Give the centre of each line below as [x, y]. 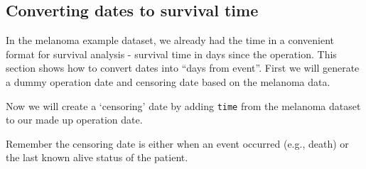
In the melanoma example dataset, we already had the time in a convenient [170, 40]
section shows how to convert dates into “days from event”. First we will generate [183, 68]
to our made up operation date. [74, 120]
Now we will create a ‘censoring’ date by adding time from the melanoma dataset [183, 105]
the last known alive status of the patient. [97, 157]
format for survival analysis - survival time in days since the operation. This [171, 54]
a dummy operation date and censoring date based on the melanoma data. [168, 81]
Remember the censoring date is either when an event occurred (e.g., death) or [177, 143]
